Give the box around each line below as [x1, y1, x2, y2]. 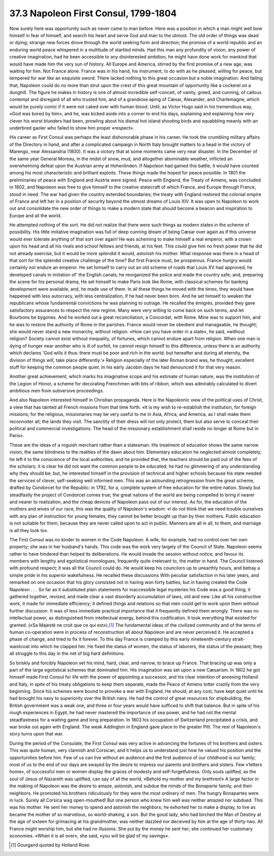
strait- [232, 636, 246, 643]
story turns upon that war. [9, 731, 63, 737]
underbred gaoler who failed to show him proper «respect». [9, 125, 134, 131]
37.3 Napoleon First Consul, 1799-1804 [9, 8, 177, 19]
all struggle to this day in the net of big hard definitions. [9, 651, 125, 657]
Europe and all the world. [9, 212, 62, 219]
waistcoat [9, 643, 30, 649]
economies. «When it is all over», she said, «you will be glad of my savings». [9, 833, 169, 839]
